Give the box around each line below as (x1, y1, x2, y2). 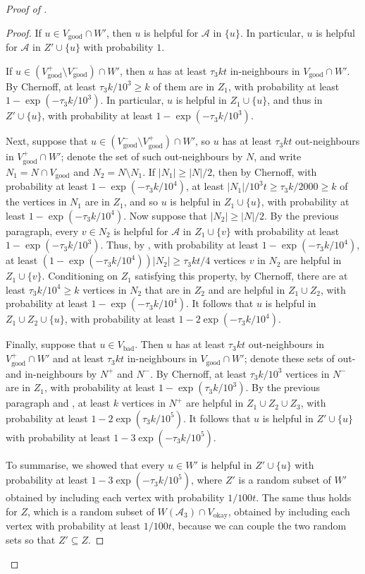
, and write (254, 149, 302, 164)
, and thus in (267, 92, 323, 107)
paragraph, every (6, 223, 79, 238)
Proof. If (6, 25, 42, 40)
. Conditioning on (42, 268, 118, 283)
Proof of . (6, 1, 47, 16)
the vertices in (6, 194, 67, 209)
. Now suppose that (123, 208, 207, 222)
